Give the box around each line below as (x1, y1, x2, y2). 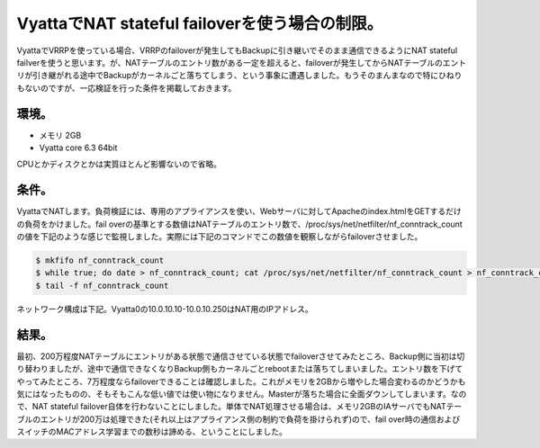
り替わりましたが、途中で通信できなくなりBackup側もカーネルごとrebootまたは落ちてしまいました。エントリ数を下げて (16, 363, 463, 374)
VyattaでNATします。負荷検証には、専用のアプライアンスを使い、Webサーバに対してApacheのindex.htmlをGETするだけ (16, 206, 463, 217)
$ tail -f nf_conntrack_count (35, 280, 169, 291)
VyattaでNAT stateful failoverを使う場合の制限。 (16, 13, 383, 33)
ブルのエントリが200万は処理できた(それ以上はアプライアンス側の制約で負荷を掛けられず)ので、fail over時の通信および (16, 414, 461, 425)
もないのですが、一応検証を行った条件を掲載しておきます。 (16, 82, 237, 94)
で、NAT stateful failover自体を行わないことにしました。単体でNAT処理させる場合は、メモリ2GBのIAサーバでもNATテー (16, 401, 463, 412)
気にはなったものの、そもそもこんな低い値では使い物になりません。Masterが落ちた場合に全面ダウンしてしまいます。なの (16, 388, 467, 399)
